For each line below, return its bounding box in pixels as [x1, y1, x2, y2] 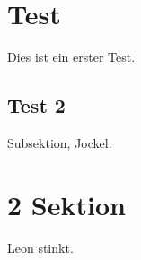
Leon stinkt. [7, 238, 74, 256]
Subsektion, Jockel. [7, 133, 112, 152]
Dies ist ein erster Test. [7, 48, 136, 66]
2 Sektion [7, 186, 126, 222]
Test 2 [7, 91, 66, 119]
